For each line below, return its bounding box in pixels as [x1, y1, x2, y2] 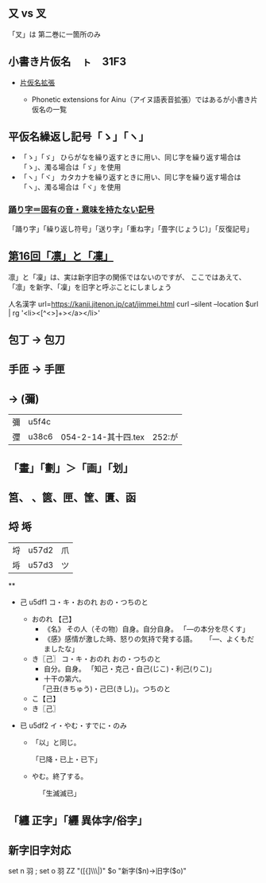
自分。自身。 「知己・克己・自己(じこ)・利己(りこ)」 [43, 663, 216, 674]
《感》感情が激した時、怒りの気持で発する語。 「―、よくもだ [43, 634, 255, 643]
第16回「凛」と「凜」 [8, 249, 114, 264]
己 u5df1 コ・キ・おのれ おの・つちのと [19, 597, 148, 607]
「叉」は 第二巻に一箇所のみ [8, 29, 101, 39]
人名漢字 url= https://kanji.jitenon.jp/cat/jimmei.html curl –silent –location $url [8, 299, 259, 308]
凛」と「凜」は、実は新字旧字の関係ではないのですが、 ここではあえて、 [8, 272, 246, 282]
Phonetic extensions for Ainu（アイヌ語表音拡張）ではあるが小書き [31, 94, 252, 104]
